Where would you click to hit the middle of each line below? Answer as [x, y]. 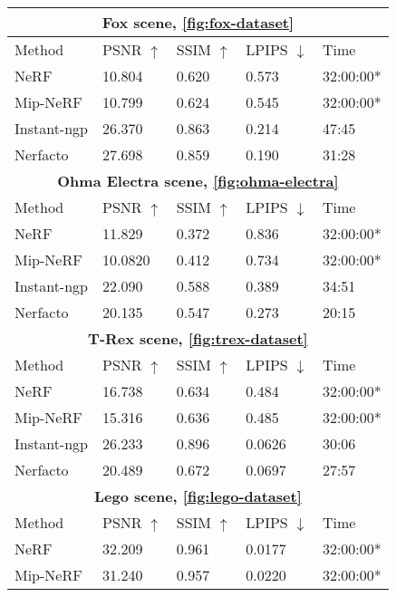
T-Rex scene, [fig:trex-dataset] [198, 338]
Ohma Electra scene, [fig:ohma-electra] [198, 181]
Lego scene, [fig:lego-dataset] [198, 496]
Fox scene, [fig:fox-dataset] [198, 22]
